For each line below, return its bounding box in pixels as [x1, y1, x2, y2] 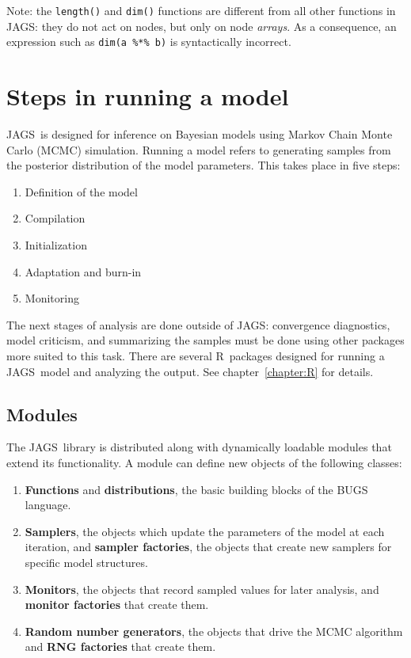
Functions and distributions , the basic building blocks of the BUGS [25, 481, 368, 497]
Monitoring [25, 290, 79, 306]
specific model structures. [25, 553, 148, 570]
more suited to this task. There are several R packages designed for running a [6, 347, 385, 363]
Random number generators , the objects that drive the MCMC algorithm [25, 622, 403, 639]
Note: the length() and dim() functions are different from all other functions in [6, 2, 396, 18]
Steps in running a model [6, 80, 289, 112]
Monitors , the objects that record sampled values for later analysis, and [25, 580, 379, 597]
